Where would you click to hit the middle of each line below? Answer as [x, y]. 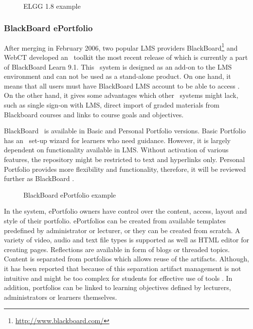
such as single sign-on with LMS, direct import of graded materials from [112, 105]
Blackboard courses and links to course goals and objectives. [94, 114]
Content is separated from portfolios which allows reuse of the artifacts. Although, [126, 259]
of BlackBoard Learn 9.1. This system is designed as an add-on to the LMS [118, 66]
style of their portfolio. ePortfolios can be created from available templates [115, 220]
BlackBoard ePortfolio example [70, 194]
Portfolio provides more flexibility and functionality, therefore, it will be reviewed [125, 169]
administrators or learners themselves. [61, 297]
